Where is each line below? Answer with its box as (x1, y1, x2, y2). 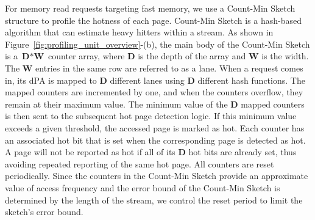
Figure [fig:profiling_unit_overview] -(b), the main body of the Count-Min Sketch (5, 37, 310, 50)
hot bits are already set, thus (188, 145, 297, 158)
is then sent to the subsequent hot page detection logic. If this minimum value (5, 109, 297, 122)
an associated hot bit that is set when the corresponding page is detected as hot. (5, 133, 306, 146)
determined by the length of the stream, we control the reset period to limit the (5, 193, 303, 206)
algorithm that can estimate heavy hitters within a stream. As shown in (5, 26, 274, 38)
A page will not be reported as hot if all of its (5, 145, 175, 158)
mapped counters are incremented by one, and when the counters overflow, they (5, 86, 303, 98)
